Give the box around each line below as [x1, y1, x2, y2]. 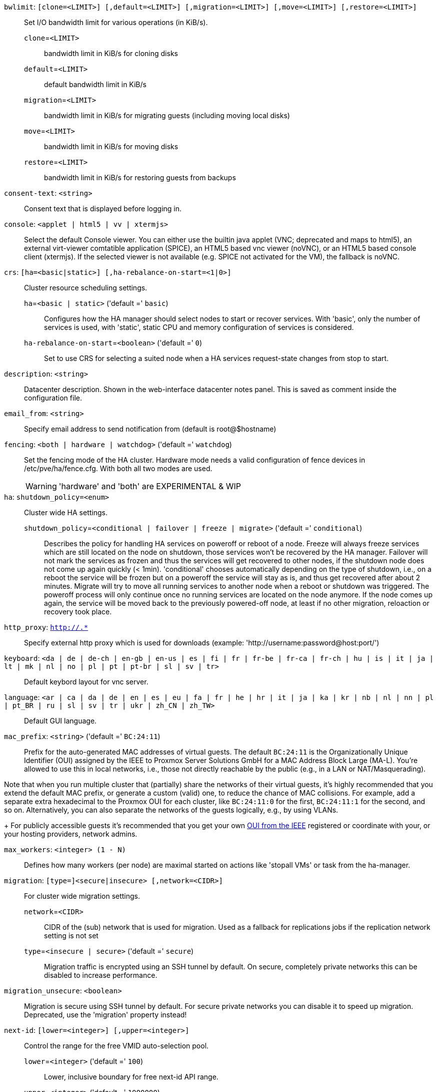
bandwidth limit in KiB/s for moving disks [44, 142, 178, 151]
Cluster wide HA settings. [24, 508, 108, 517]
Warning [25, 481, 57, 491]
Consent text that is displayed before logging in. [24, 204, 182, 213]
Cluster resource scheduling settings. [24, 283, 147, 292]
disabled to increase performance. [44, 971, 157, 979]
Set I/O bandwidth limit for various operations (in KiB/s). [24, 18, 208, 27]
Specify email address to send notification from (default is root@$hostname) [24, 425, 276, 433]
